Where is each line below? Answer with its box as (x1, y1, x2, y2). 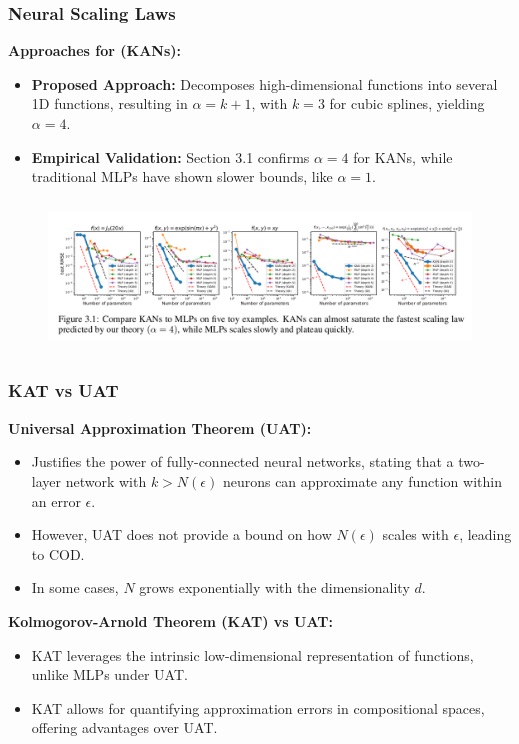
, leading (459, 524, 512, 545)
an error (31, 490, 81, 511)
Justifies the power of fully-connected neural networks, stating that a (31, 451, 454, 472)
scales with (382, 524, 449, 545)
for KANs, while (353, 146, 453, 167)
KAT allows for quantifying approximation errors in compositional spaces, (31, 697, 485, 718)
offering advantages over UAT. (31, 717, 218, 738)
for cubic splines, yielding (329, 93, 485, 114)
